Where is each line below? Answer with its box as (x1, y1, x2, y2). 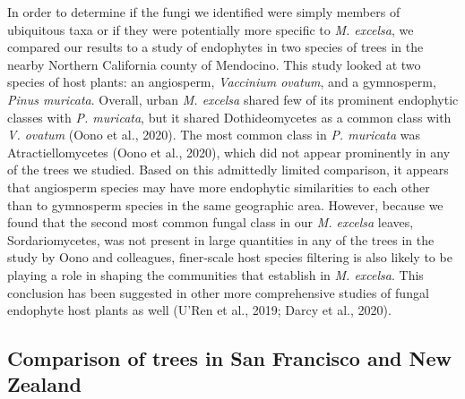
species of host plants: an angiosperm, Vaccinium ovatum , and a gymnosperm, (7, 72, 436, 91)
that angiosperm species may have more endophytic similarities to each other (7, 177, 430, 196)
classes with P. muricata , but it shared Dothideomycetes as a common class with (7, 107, 452, 126)
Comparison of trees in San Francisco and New (7, 344, 452, 372)
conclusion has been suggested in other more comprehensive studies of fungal (7, 283, 429, 301)
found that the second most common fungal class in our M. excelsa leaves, (7, 213, 414, 232)
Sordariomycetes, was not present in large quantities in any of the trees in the (7, 230, 435, 249)
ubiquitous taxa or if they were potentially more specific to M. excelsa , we (7, 20, 414, 38)
